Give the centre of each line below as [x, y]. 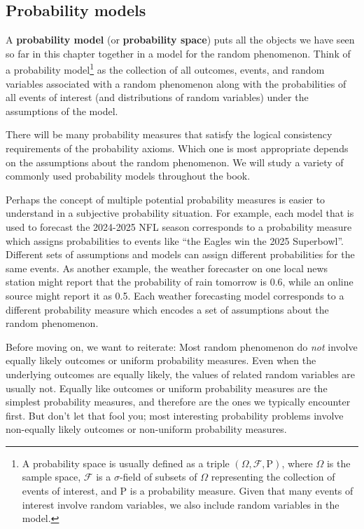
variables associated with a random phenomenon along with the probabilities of [176, 83]
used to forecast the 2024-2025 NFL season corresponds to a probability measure [179, 226]
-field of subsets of [158, 477]
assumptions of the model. [62, 111]
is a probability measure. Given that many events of [241, 491]
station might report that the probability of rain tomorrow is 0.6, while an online [180, 282]
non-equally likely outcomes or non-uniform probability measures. [146, 429]
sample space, [51, 477]
